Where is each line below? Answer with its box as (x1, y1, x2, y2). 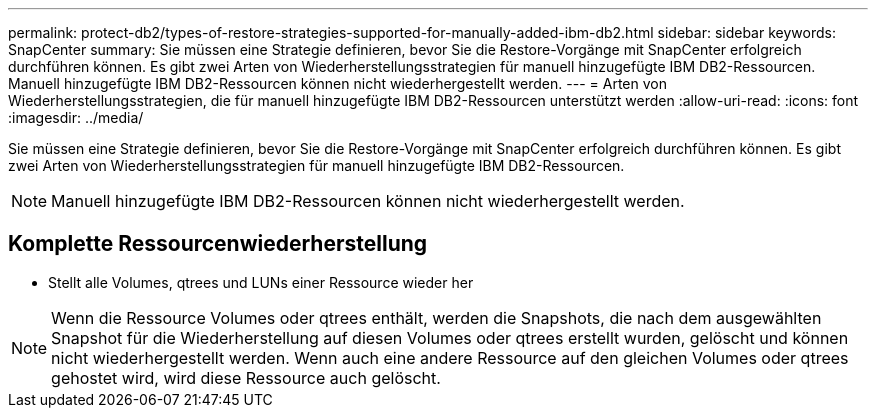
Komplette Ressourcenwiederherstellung (8, 231, 428, 257)
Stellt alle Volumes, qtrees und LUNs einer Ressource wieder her (48, 273, 474, 291)
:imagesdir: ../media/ (8, 109, 144, 126)
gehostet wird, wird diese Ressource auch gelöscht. (51, 367, 441, 388)
